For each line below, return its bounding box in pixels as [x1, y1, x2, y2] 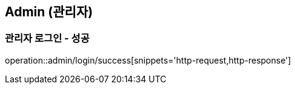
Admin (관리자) [5, 4, 93, 19]
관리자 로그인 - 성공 [5, 32, 90, 45]
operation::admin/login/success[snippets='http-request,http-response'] [5, 54, 291, 65]
